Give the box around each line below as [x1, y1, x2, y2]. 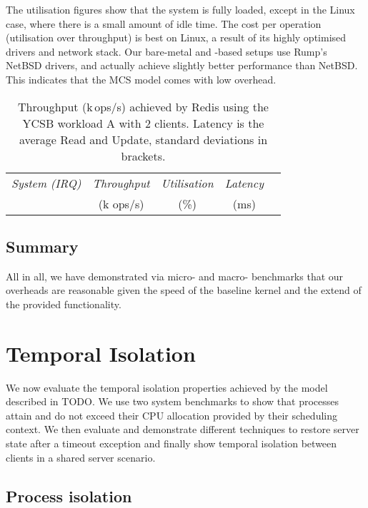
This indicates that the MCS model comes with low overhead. [6, 71, 277, 86]
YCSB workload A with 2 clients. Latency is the [22, 114, 264, 131]
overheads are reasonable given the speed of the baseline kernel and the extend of [6, 283, 362, 298]
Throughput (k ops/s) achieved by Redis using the [18, 98, 269, 115]
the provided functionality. [6, 296, 121, 311]
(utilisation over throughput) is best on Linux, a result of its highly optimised [6, 30, 347, 45]
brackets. [121, 147, 166, 164]
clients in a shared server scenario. [6, 449, 156, 464]
